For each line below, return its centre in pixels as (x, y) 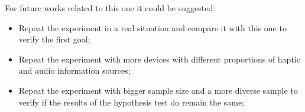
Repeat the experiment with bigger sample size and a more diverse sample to (158, 90)
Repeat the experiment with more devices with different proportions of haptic (159, 59)
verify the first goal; (54, 39)
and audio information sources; (74, 70)
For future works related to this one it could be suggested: (110, 8)
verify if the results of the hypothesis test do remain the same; (132, 102)
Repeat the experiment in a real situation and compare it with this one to (152, 27)
